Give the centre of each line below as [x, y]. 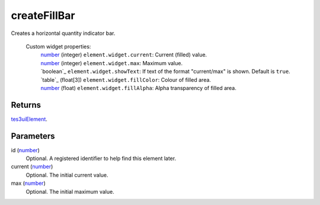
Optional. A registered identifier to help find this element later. [101, 158]
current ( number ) [32, 166]
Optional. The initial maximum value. [70, 191]
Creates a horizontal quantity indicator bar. [63, 33]
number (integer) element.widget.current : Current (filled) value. [124, 55]
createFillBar [43, 15]
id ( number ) [25, 150]
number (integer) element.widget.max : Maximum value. [112, 63]
